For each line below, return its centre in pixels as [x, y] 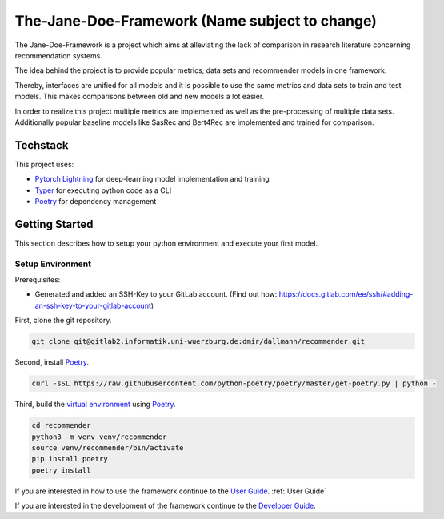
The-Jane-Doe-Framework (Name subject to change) [196, 21]
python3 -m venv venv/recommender [99, 437]
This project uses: [44, 164]
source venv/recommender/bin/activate [108, 447]
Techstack [42, 145]
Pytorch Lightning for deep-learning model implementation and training [152, 179]
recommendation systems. [59, 55]
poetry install [61, 470]
